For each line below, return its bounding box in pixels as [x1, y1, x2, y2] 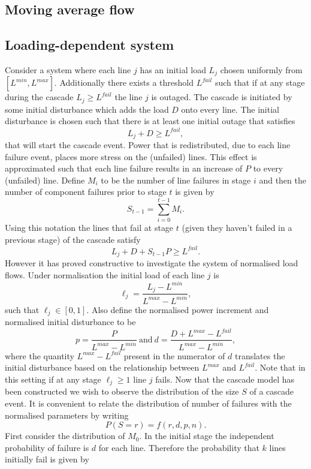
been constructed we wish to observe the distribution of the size [5, 385, 239, 398]
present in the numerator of [123, 349, 225, 362]
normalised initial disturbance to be [5, 315, 136, 328]
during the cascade [5, 91, 74, 103]
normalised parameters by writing [5, 408, 129, 421]
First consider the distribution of [5, 429, 125, 442]
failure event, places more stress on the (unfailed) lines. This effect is [5, 150, 257, 163]
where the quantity [5, 349, 74, 362]
